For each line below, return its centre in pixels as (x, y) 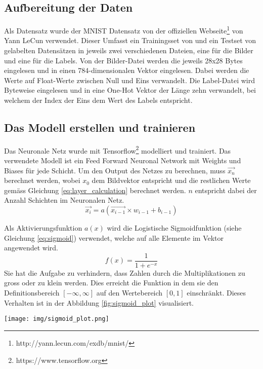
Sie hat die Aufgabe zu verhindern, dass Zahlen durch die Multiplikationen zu (125, 272)
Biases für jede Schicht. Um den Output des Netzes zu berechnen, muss (115, 170)
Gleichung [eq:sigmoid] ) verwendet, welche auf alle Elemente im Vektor (114, 237)
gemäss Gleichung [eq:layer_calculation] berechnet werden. (95, 190)
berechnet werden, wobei (42, 180)
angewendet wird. (31, 248)
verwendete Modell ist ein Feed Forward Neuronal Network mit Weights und (123, 160)
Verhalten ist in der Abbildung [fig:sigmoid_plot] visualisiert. (99, 302)
